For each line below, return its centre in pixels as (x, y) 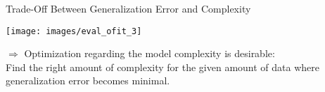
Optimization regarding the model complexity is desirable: (149, 53)
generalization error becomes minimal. (88, 80)
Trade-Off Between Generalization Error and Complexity (128, 8)
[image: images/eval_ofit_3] (74, 31)
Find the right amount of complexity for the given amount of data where (162, 67)
